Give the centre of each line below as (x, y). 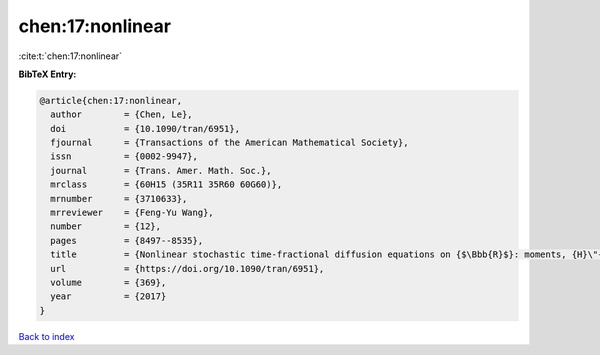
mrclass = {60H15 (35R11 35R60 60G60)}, (166, 184)
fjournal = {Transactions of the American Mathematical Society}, (229, 143)
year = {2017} (108, 296)
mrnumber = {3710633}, (119, 198)
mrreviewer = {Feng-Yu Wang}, (132, 213)
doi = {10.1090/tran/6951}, (145, 128)
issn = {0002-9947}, (124, 156)
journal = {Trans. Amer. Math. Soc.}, (161, 170)
